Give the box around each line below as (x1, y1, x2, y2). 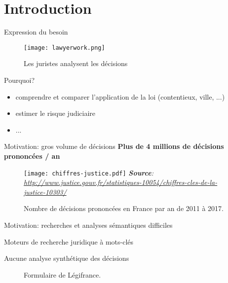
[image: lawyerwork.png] (24, 44, 105, 51)
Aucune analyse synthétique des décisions (4, 253, 129, 263)
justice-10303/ (24, 186, 67, 197)
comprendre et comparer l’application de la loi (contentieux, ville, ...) (15, 91, 225, 102)
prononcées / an (4, 150, 60, 161)
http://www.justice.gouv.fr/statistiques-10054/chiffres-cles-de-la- (24, 177, 218, 187)
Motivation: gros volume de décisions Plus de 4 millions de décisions (4, 141, 224, 151)
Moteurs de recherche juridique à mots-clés (4, 236, 134, 247)
